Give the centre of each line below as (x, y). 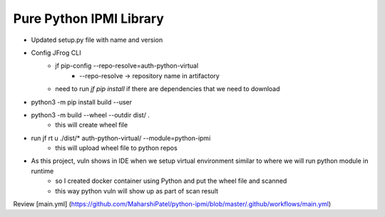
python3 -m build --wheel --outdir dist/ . (90, 115)
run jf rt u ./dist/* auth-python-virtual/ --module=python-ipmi (121, 138)
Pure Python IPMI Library (88, 18)
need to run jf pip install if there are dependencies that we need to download (168, 89)
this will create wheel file (92, 125)
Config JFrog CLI (56, 53)
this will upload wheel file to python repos (116, 148)
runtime (42, 171)
